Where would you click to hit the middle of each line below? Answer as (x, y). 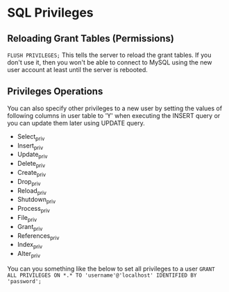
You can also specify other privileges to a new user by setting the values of (115, 108)
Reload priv (32, 191)
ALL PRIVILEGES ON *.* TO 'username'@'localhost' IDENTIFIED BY (102, 275)
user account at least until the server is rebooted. (77, 70)
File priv (27, 218)
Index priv (30, 246)
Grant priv (30, 227)
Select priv (31, 137)
